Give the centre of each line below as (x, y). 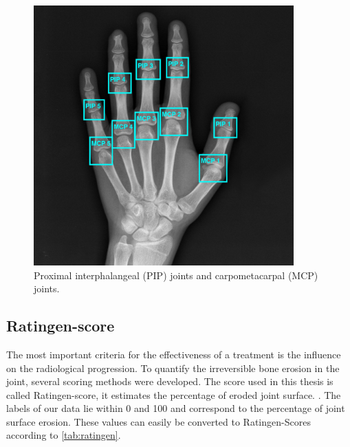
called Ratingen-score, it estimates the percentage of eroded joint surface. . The (174, 394)
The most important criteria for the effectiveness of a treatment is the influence (174, 354)
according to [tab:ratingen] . (64, 435)
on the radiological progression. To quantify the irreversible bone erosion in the (173, 368)
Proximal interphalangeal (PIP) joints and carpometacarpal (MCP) (176, 275)
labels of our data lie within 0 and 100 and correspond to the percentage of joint (176, 408)
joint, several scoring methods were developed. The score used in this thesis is (170, 381)
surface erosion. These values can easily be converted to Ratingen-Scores (158, 421)
